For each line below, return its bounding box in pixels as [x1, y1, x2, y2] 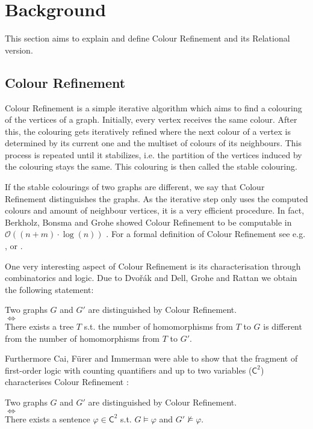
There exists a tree [5, 320, 74, 333]
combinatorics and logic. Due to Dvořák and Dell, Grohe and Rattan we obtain [5, 271, 297, 284]
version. [5, 43, 33, 56]
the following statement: [5, 283, 94, 295]
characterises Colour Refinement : [5, 375, 129, 388]
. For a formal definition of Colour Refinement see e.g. [106, 227, 306, 240]
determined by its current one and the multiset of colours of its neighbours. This [5, 137, 302, 149]
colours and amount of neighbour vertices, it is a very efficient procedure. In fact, [5, 204, 305, 217]
